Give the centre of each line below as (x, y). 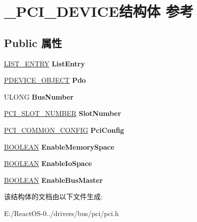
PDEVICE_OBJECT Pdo (45, 80)
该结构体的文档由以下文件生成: (53, 196)
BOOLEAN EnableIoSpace (48, 163)
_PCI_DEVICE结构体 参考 (99, 11)
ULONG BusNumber (39, 96)
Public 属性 (33, 42)
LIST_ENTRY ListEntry (44, 63)
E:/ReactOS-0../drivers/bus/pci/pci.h (61, 213)
